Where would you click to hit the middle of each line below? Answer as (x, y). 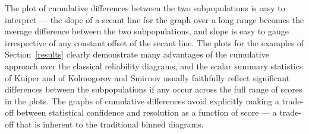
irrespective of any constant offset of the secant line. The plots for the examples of (154, 42)
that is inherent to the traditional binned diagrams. (110, 124)
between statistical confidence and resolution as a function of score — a (146, 112)
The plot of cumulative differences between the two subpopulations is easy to (145, 8)
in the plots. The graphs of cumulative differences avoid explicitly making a (142, 100)
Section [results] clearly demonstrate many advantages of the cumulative (137, 54)
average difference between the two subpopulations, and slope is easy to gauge (147, 31)
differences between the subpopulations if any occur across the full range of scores (154, 89)
